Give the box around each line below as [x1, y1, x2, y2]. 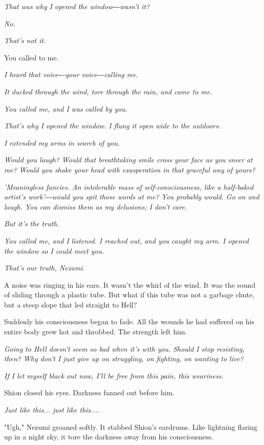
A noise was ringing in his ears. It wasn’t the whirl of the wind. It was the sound [4, 279, 255, 290]
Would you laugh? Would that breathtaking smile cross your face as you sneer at [4, 154, 253, 165]
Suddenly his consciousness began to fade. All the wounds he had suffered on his [4, 316, 254, 327]
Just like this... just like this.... [4, 404, 100, 415]
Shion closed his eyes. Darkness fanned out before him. [4, 387, 175, 398]
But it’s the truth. [4, 218, 59, 229]
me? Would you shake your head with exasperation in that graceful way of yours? [4, 164, 255, 175]
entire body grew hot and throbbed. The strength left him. [4, 326, 187, 337]
